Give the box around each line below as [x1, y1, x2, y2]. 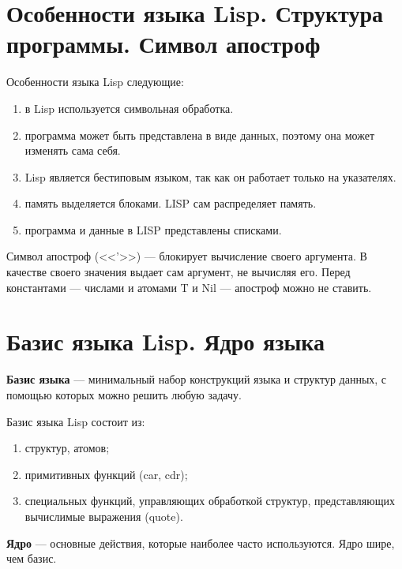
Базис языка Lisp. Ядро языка [6, 325, 325, 357]
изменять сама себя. [24, 142, 121, 159]
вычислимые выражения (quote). [24, 507, 183, 524]
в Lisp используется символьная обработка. [24, 99, 234, 116]
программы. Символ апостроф [6, 28, 321, 60]
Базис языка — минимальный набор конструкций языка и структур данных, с [6, 371, 387, 387]
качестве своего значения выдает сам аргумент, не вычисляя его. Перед [6, 264, 351, 280]
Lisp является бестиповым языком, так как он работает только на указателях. [24, 168, 396, 185]
